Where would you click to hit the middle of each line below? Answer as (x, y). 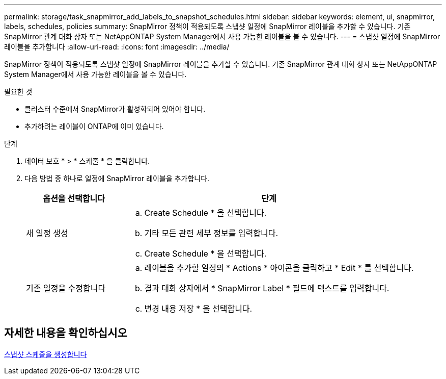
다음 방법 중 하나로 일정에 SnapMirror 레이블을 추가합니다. (117, 178)
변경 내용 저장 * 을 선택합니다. (198, 309)
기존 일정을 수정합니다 (66, 288)
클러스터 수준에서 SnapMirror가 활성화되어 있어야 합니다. (115, 109)
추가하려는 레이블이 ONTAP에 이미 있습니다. (94, 126)
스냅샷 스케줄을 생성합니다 (46, 354)
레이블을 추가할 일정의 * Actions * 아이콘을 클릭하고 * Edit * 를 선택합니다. (279, 268)
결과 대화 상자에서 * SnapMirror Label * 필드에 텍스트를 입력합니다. (267, 288)
